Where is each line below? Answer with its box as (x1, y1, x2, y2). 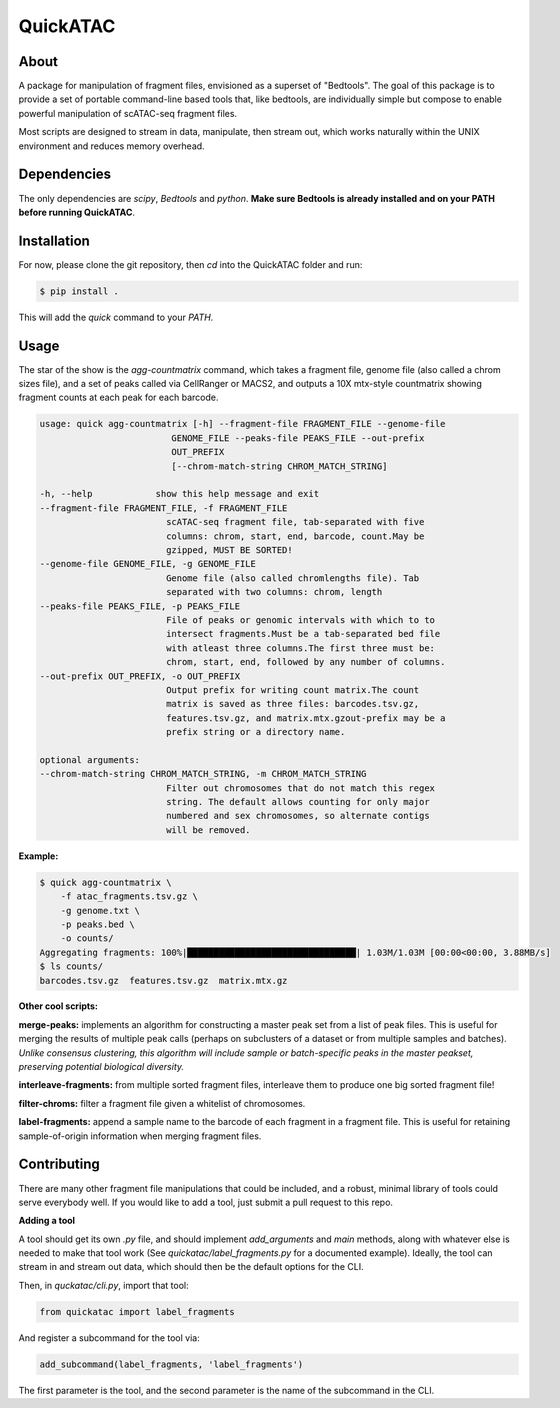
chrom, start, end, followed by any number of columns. (165, 656, 446, 668)
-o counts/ (60, 933, 114, 944)
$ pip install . (39, 285, 120, 297)
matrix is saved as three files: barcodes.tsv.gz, (165, 698, 420, 710)
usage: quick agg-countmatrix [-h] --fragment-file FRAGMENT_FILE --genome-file (39, 418, 446, 430)
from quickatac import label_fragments (39, 1306, 235, 1317)
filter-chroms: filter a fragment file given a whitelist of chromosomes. (18, 1097, 306, 1109)
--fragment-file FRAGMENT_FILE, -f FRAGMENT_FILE (39, 502, 288, 514)
